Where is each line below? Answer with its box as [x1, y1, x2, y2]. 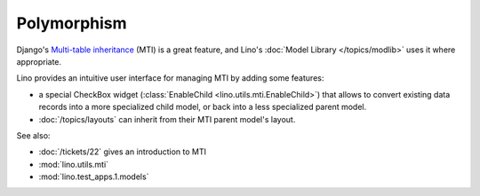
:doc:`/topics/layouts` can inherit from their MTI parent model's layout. [38, 114, 296, 124]
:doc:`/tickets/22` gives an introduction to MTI [38, 146, 206, 157]
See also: [16, 129, 51, 141]
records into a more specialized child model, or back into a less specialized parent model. [38, 102, 367, 113]
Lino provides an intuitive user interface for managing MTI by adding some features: [16, 73, 324, 83]
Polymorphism [16, 13, 128, 33]
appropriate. [16, 56, 62, 67]
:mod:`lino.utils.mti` [38, 159, 109, 169]
